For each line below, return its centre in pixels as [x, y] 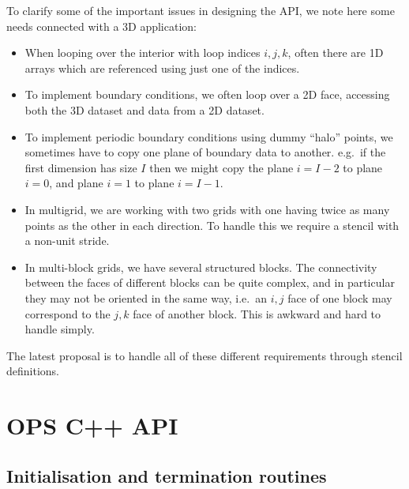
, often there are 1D [336, 53]
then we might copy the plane [221, 167]
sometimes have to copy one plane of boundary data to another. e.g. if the [205, 152]
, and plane [76, 183]
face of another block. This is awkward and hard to [257, 313]
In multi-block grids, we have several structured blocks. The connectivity [201, 267]
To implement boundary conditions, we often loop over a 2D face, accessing [207, 94]
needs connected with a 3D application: [101, 26]
